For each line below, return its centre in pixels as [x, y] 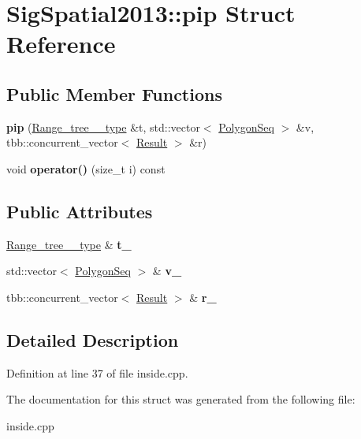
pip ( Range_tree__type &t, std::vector [103, 126]
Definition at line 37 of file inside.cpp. [97, 372]
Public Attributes [80, 211]
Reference [61, 44]
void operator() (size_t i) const [86, 168]
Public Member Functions [114, 93]
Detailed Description [93, 339]
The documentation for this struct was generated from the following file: [181, 399]
